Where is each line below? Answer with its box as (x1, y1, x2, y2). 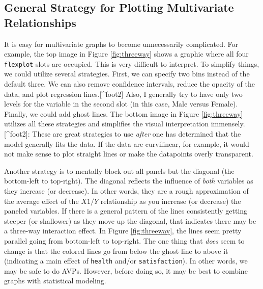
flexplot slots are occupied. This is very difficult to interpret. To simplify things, (4, 58, 259, 69)
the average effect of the (4, 195, 79, 206)
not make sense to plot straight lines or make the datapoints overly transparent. (4, 148, 253, 159)
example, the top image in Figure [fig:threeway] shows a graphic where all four (4, 48, 249, 59)
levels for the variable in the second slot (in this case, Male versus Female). (4, 98, 238, 109)
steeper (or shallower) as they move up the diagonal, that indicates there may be (4, 215, 256, 226)
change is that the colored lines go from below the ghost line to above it (4, 245, 228, 256)
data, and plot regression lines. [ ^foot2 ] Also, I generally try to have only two (4, 88, 243, 99)
